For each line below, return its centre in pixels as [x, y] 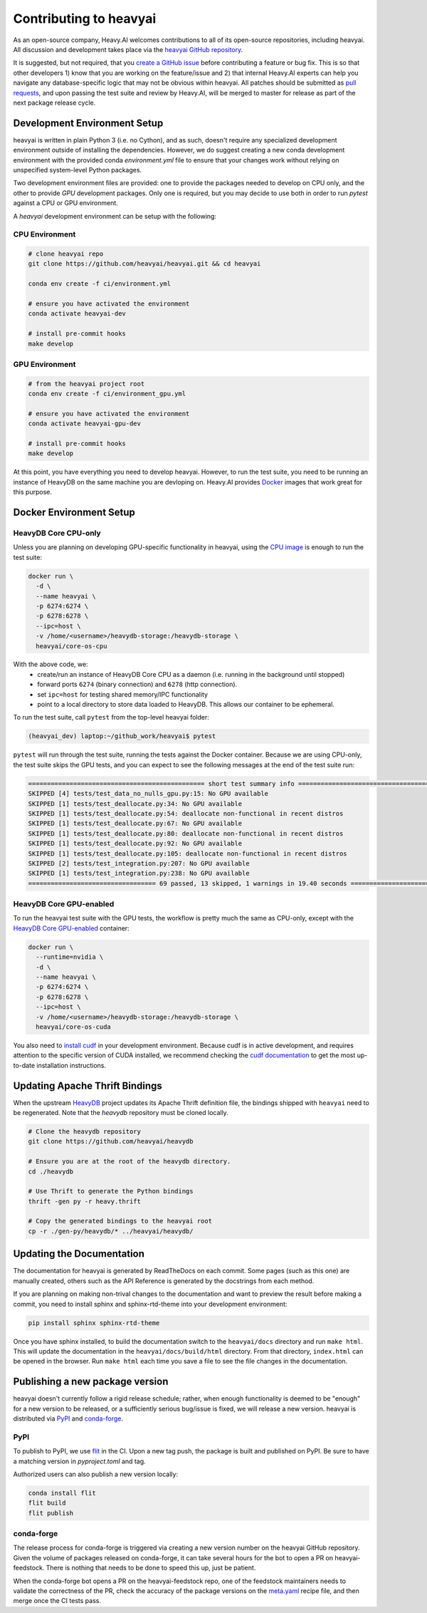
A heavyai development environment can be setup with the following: [115, 216]
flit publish [51, 1513]
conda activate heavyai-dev [77, 314]
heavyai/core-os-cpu [72, 646]
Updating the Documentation [79, 1254]
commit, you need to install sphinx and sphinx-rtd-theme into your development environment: [150, 1304]
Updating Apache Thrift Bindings [88, 1085]
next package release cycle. [54, 103]
